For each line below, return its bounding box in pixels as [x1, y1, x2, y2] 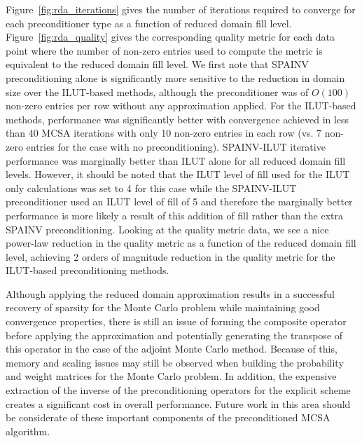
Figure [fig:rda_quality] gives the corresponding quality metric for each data [6, 29, 335, 44]
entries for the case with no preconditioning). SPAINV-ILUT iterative [26, 139, 326, 154]
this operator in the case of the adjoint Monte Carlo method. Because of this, [6, 341, 337, 356]
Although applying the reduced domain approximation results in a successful [6, 286, 335, 301]
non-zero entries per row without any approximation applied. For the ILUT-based [6, 98, 356, 113]
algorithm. [6, 423, 50, 438]
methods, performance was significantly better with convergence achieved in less [6, 111, 349, 126]
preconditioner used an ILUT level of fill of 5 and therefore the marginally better [6, 194, 353, 209]
